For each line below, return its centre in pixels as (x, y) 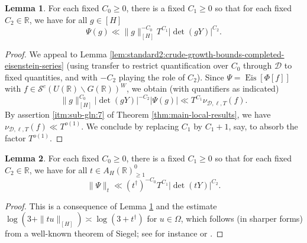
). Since (210, 77)
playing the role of (152, 77)
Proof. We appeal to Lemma (56, 54)
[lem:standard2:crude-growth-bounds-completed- (197, 54)
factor (15, 138)
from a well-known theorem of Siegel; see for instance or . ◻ (114, 233)
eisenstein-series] (34, 65)
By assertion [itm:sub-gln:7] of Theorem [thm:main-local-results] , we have (138, 114)
